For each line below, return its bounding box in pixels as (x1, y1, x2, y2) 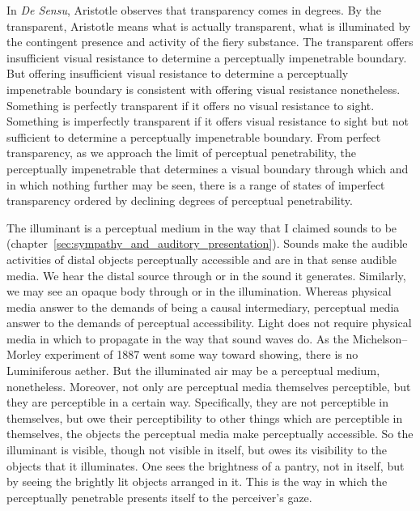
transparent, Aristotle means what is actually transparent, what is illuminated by (6, 17, 411, 34)
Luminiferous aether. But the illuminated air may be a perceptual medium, (6, 362, 380, 379)
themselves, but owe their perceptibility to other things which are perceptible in (6, 409, 403, 426)
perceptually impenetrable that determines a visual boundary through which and (6, 160, 409, 177)
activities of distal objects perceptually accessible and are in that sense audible (6, 250, 397, 267)
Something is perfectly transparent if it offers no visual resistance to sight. (6, 96, 375, 113)
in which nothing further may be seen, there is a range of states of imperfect (6, 176, 385, 193)
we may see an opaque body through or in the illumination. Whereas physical (6, 283, 392, 300)
